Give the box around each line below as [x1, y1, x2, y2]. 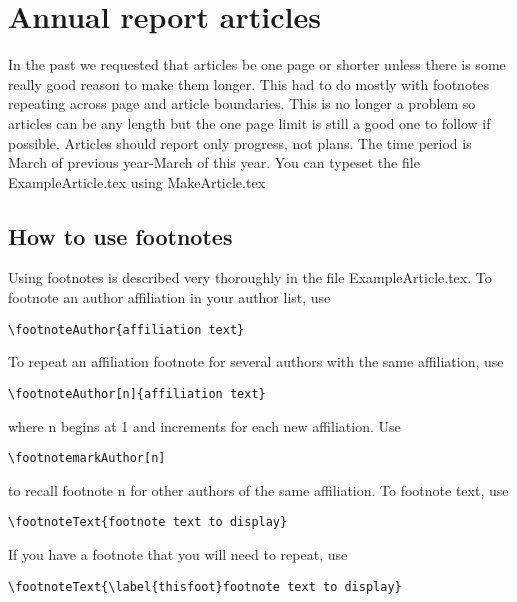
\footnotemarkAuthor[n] [8, 451, 166, 466]
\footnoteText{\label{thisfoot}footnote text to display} [8, 579, 402, 594]
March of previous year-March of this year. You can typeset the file [8, 152, 420, 173]
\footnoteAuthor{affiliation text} [8, 322, 245, 337]
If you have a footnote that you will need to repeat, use [8, 544, 348, 565]
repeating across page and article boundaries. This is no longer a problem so [8, 93, 476, 114]
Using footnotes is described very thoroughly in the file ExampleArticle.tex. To [8, 267, 492, 288]
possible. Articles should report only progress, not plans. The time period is [8, 132, 472, 153]
